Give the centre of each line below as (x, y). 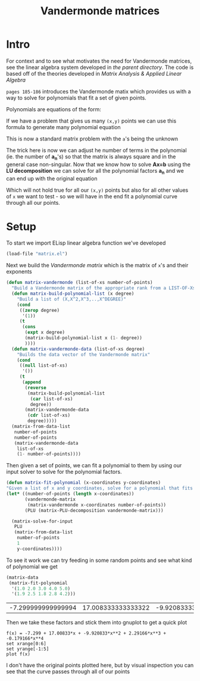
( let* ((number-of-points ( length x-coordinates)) (70, 494)
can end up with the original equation (52, 178)
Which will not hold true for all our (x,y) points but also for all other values (97, 190)
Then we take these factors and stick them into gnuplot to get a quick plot (97, 623)
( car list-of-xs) (51, 399)
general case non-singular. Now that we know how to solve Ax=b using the (98, 164)
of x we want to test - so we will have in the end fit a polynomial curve (92, 196)
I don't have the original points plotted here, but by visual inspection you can (100, 666)
